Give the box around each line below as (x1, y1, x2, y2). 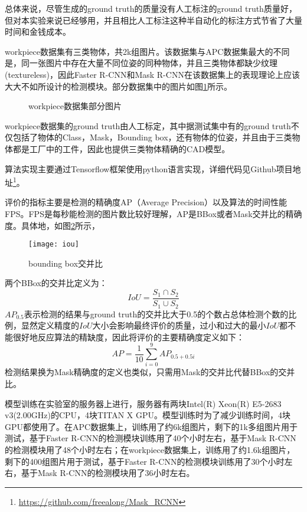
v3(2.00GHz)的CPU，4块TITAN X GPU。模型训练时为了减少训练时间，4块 (5, 409, 290, 421)
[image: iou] (28, 240, 79, 249)
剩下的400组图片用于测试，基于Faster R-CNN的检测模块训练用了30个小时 (5, 455, 285, 467)
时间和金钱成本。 (5, 25, 71, 38)
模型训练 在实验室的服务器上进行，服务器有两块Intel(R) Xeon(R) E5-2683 (5, 397, 282, 409)
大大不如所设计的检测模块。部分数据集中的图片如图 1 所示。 (5, 80, 232, 92)
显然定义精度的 (21, 319, 79, 332)
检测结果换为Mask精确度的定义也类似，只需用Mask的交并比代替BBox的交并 (5, 366, 295, 378)
